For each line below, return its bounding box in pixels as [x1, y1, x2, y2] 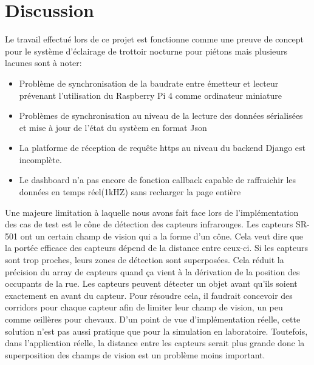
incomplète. [19, 153, 62, 166]
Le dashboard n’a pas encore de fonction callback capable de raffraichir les [19, 173, 296, 186]
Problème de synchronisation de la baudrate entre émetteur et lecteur [19, 76, 279, 89]
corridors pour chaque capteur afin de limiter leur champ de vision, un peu [5, 301, 283, 313]
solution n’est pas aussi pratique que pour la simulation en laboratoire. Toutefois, [5, 324, 308, 337]
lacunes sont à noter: [5, 56, 82, 69]
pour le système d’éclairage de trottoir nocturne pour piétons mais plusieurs [5, 44, 288, 57]
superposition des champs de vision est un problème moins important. [5, 348, 265, 361]
